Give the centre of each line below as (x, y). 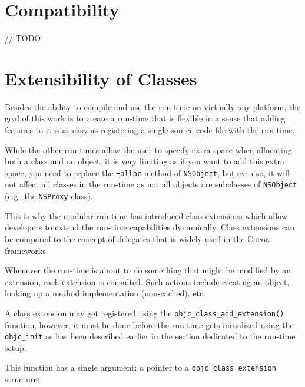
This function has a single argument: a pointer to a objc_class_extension (140, 367)
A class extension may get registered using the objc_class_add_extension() (145, 312)
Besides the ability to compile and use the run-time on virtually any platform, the (153, 106)
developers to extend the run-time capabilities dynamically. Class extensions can (150, 227)
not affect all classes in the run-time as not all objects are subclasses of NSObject (151, 184)
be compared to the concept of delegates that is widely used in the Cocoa (137, 238)
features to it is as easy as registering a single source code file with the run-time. (150, 130)
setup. (16, 347)
